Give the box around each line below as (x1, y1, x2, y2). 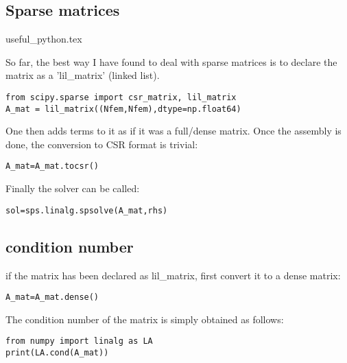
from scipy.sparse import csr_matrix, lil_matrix (5, 92, 237, 102)
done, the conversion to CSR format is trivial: (5, 137, 198, 151)
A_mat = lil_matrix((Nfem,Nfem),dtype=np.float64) (5, 104, 241, 114)
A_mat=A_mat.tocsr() (5, 161, 99, 172)
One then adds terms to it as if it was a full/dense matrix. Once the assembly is (5, 124, 342, 138)
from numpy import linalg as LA (5, 336, 153, 347)
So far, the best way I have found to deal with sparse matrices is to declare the (5, 54, 337, 69)
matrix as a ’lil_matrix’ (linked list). (5, 68, 160, 82)
